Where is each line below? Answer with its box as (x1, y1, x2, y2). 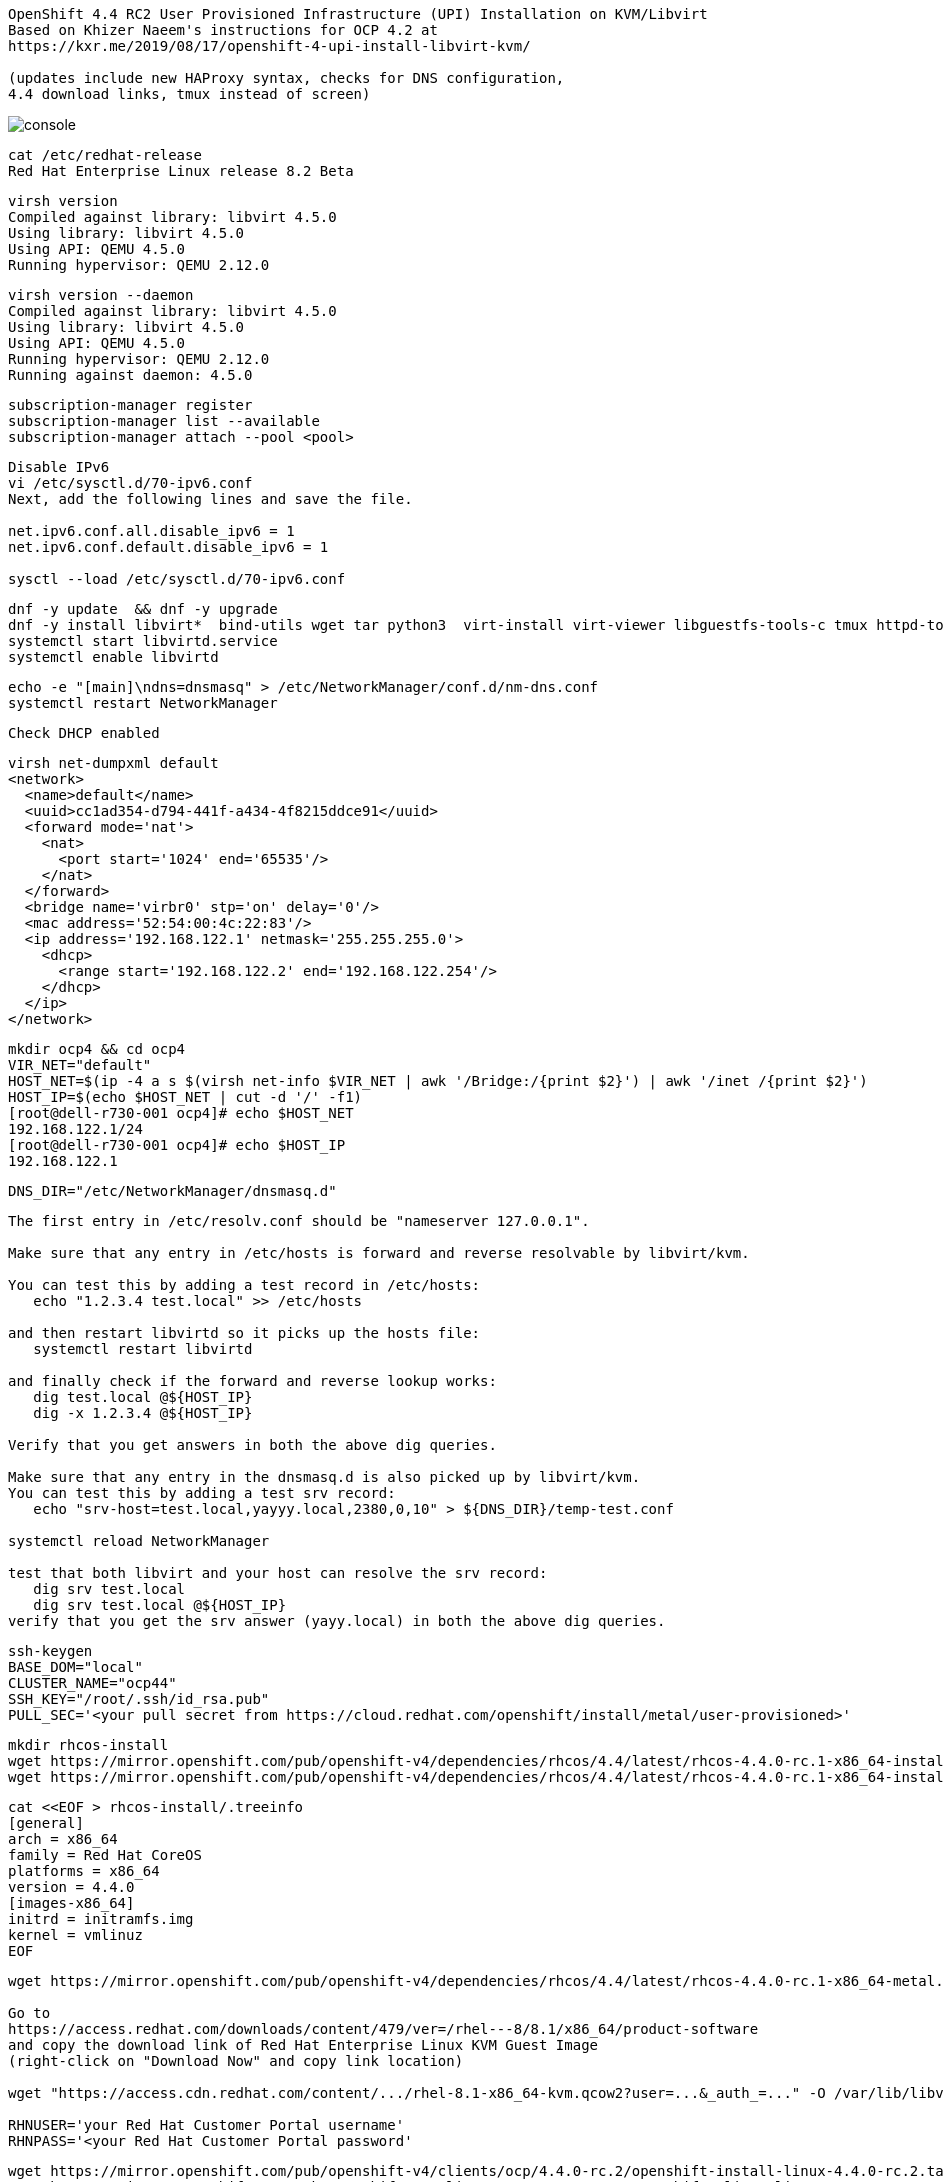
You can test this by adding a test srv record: (8, 1485, 396, 1501)
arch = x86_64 (8, 1831, 118, 1847)
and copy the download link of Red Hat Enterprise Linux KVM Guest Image (8, 2037, 599, 2053)
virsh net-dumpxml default (8, 755, 219, 771)
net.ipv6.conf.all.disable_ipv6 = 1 (8, 523, 295, 539)
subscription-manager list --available (8, 413, 320, 429)
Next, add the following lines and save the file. (8, 491, 413, 507)
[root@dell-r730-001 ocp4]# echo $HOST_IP (8, 1137, 346, 1153)
